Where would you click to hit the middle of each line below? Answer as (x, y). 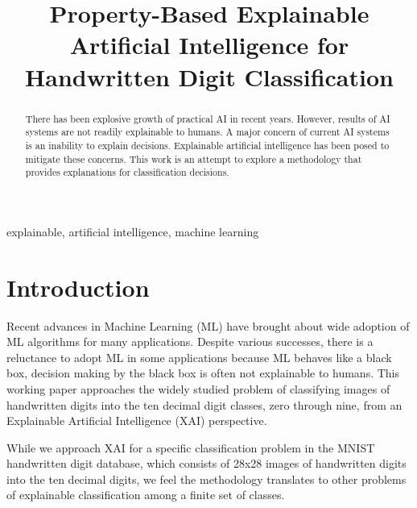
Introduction (78, 287)
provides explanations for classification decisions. (127, 172)
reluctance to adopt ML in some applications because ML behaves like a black (199, 357)
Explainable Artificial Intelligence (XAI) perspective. (137, 421)
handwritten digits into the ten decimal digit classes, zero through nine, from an (204, 404)
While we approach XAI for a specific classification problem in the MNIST (191, 447)
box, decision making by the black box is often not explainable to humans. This (203, 373)
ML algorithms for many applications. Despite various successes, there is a (190, 341)
